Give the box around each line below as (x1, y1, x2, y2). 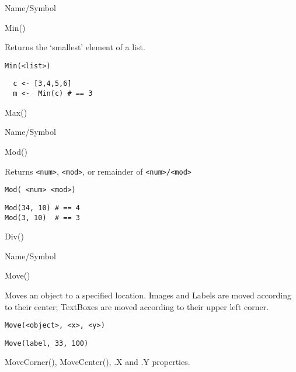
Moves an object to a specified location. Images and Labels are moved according (5, 288, 291, 301)
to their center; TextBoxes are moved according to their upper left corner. (5, 300, 269, 312)
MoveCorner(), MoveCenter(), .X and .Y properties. (5, 356, 190, 368)
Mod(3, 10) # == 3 (5, 213, 80, 222)
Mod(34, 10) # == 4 (5, 203, 80, 212)
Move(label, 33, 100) (5, 339, 89, 347)
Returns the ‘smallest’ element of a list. (5, 41, 145, 53)
